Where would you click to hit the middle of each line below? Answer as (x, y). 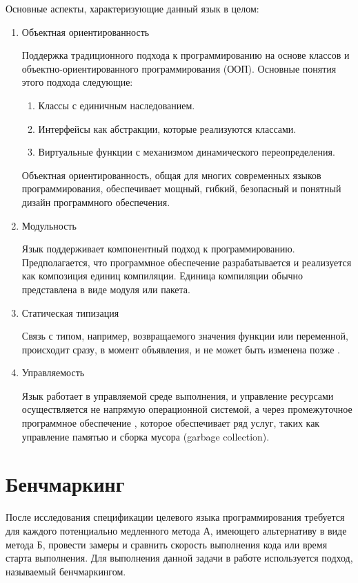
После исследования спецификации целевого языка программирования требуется (175, 517)
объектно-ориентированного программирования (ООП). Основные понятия (179, 68)
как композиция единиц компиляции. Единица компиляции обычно (162, 276)
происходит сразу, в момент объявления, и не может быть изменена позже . (181, 349)
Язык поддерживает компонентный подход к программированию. (158, 249)
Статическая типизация (70, 312)
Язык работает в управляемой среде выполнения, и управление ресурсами (178, 395)
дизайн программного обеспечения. (96, 202)
